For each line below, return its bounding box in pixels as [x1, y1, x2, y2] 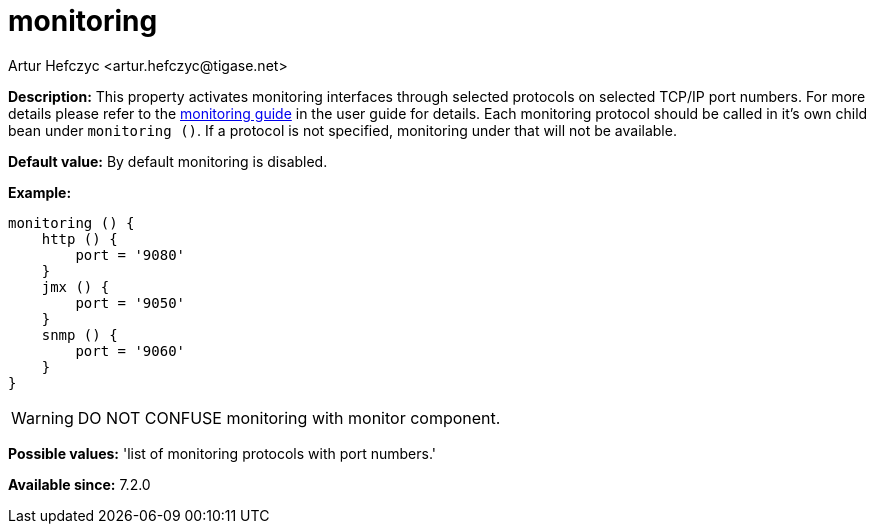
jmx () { [41, 278, 110, 295]
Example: [8, 183, 72, 201]
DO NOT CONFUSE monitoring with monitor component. [77, 407, 501, 428]
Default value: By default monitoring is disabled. [8, 152, 328, 170]
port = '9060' [75, 342, 186, 359]
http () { [41, 230, 118, 247]
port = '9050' [75, 294, 186, 311]
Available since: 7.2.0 [8, 475, 151, 493]
